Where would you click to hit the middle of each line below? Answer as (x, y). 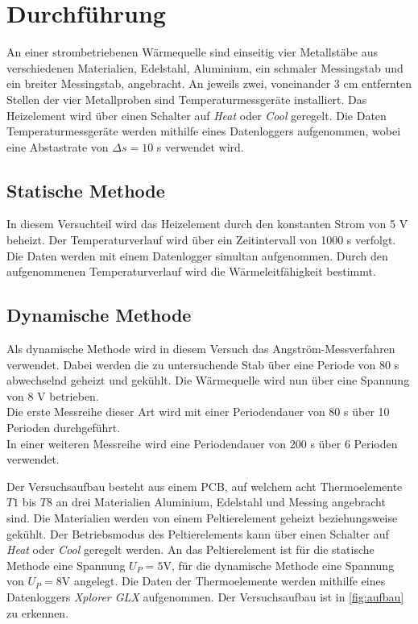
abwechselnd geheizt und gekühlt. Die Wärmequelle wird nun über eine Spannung (208, 380)
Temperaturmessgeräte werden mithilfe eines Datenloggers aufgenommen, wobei (204, 131)
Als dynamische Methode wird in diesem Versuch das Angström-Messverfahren (201, 349)
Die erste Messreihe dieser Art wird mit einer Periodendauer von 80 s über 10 (198, 412)
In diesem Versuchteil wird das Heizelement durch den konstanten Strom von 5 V (207, 224)
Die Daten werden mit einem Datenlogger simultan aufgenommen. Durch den (197, 255)
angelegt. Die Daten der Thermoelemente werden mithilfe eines (230, 581)
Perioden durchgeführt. (64, 428)
